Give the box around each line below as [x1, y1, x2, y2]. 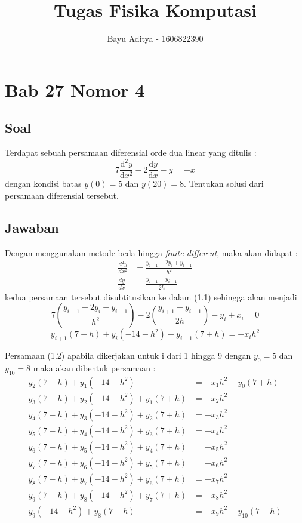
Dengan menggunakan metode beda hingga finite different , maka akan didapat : [5, 246, 298, 259]
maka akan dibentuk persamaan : [33, 361, 156, 374]
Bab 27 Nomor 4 [5, 77, 145, 101]
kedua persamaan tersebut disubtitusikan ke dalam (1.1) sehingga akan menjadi [5, 290, 297, 303]
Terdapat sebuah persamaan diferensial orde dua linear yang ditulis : [5, 146, 257, 159]
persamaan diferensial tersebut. [5, 189, 119, 201]
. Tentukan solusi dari [184, 177, 264, 190]
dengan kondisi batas [5, 177, 82, 190]
